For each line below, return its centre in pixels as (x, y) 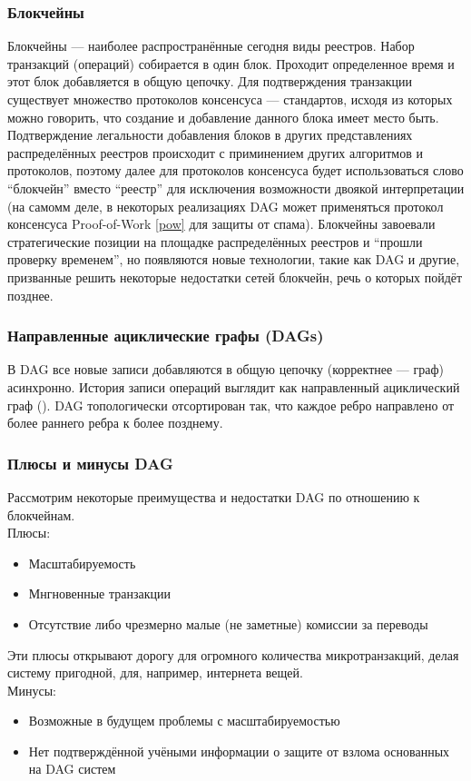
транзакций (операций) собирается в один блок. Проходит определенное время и (231, 63)
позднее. (30, 295)
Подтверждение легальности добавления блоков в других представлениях (210, 135)
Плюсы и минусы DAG (90, 463)
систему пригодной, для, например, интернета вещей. (155, 672)
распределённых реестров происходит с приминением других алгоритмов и (215, 152)
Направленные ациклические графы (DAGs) (166, 336)
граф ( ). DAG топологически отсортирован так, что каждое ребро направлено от (231, 405)
